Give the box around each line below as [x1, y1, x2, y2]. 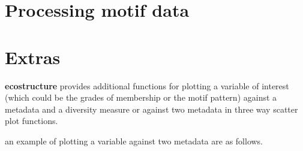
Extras [5, 44, 61, 69]
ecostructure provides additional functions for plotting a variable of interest [5, 79, 289, 92]
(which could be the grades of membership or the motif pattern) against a [5, 91, 277, 104]
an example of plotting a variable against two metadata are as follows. [5, 134, 263, 147]
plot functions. [5, 114, 58, 127]
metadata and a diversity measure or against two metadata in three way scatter [5, 102, 298, 115]
